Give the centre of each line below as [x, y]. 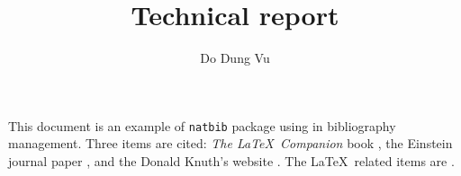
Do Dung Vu [235, 58]
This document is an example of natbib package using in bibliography [202, 125]
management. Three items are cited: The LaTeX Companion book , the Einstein [230, 143]
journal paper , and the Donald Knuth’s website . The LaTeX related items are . [231, 160]
